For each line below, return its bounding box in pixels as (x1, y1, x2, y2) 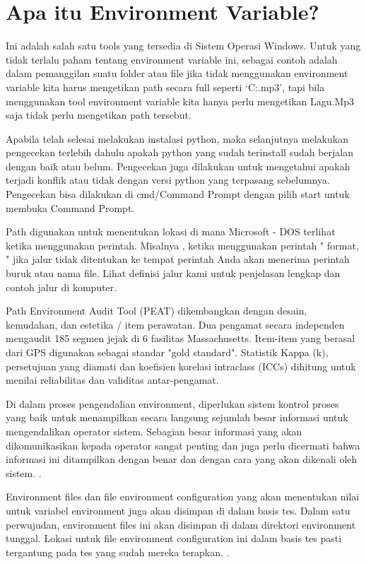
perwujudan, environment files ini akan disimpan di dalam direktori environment (6, 517, 356, 531)
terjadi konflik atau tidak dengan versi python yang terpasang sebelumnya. (6, 172, 330, 187)
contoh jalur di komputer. (6, 279, 117, 294)
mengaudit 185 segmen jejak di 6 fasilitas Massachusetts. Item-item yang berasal (6, 331, 355, 346)
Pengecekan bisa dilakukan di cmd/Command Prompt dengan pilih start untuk (6, 187, 350, 201)
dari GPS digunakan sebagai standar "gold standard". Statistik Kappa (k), (6, 345, 329, 359)
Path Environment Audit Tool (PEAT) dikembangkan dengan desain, (6, 303, 307, 318)
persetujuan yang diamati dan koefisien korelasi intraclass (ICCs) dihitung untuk (6, 358, 356, 373)
